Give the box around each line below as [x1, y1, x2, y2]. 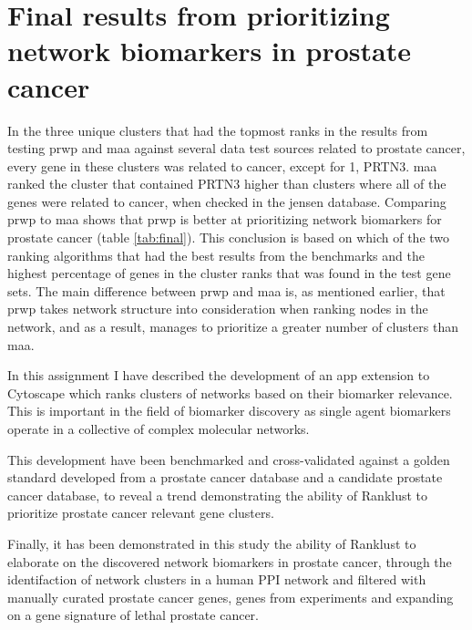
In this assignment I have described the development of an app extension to [7, 366, 430, 385]
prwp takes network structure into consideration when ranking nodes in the [7, 299, 428, 318]
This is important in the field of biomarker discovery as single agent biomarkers [7, 401, 451, 420]
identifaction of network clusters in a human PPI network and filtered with [7, 570, 426, 589]
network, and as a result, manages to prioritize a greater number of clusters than [7, 317, 458, 336]
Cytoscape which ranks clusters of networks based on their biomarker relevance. [7, 383, 453, 402]
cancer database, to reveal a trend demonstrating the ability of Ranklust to [7, 485, 428, 504]
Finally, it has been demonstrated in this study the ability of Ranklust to [7, 533, 416, 553]
